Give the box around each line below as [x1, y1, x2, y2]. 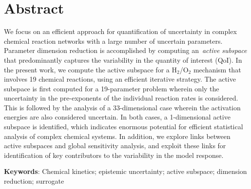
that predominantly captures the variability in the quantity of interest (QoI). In [4, 54, 242, 65]
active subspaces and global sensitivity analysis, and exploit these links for [4, 140, 226, 151]
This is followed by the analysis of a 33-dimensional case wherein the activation [4, 102, 241, 112]
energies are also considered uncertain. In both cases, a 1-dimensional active [4, 112, 231, 122]
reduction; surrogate [4, 176, 64, 186]
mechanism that [193, 64, 241, 74]
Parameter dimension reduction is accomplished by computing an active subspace [4, 45, 247, 55]
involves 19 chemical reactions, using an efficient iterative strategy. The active [4, 74, 236, 84]
